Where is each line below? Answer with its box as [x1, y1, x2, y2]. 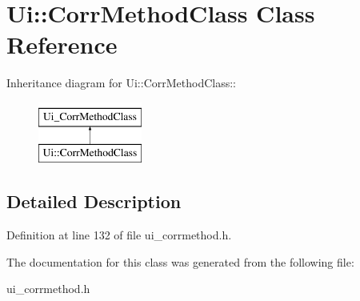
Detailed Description [6, 189, 182, 214]
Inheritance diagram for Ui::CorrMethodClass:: [6, 74, 236, 91]
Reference [6, 28, 118, 61]
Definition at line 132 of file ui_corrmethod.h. [6, 227, 232, 243]
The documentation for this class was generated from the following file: [6, 253, 354, 270]
